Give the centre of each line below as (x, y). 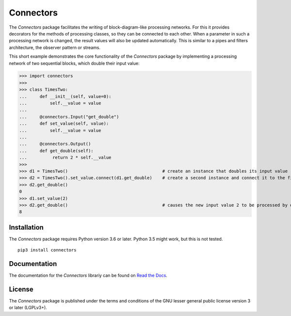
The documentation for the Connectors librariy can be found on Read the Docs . (88, 275)
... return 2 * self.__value (65, 158)
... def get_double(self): (57, 151)
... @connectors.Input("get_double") (69, 117)
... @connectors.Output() (55, 144)
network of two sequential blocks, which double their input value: (74, 63)
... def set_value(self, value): (64, 124)
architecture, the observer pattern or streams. (55, 47)
